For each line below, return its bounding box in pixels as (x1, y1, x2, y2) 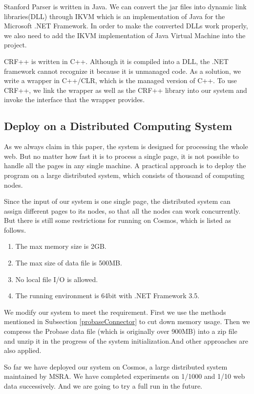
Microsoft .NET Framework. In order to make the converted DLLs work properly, (4, 21, 248, 31)
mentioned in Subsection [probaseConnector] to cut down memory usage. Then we (4, 316, 250, 327)
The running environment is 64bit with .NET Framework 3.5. (15, 290, 200, 301)
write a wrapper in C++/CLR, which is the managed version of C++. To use (4, 75, 237, 86)
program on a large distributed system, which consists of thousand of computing (4, 170, 245, 180)
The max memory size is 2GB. (15, 241, 106, 251)
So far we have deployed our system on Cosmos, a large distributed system (4, 361, 228, 372)
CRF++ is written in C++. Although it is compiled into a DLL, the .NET (4, 56, 229, 66)
